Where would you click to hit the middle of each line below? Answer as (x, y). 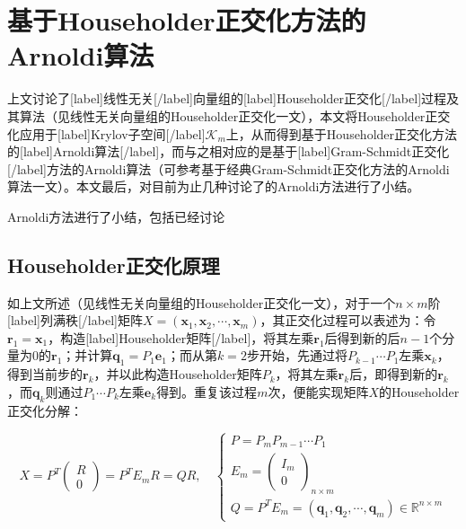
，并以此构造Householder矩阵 (178, 374)
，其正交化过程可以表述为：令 (348, 320)
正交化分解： (45, 410)
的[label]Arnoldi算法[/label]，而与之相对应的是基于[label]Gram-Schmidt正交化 (229, 151)
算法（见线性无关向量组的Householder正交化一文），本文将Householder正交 (235, 115)
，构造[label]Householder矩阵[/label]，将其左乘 (181, 337)
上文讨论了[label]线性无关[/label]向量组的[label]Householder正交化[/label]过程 (227, 98)
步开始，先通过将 (297, 355)
